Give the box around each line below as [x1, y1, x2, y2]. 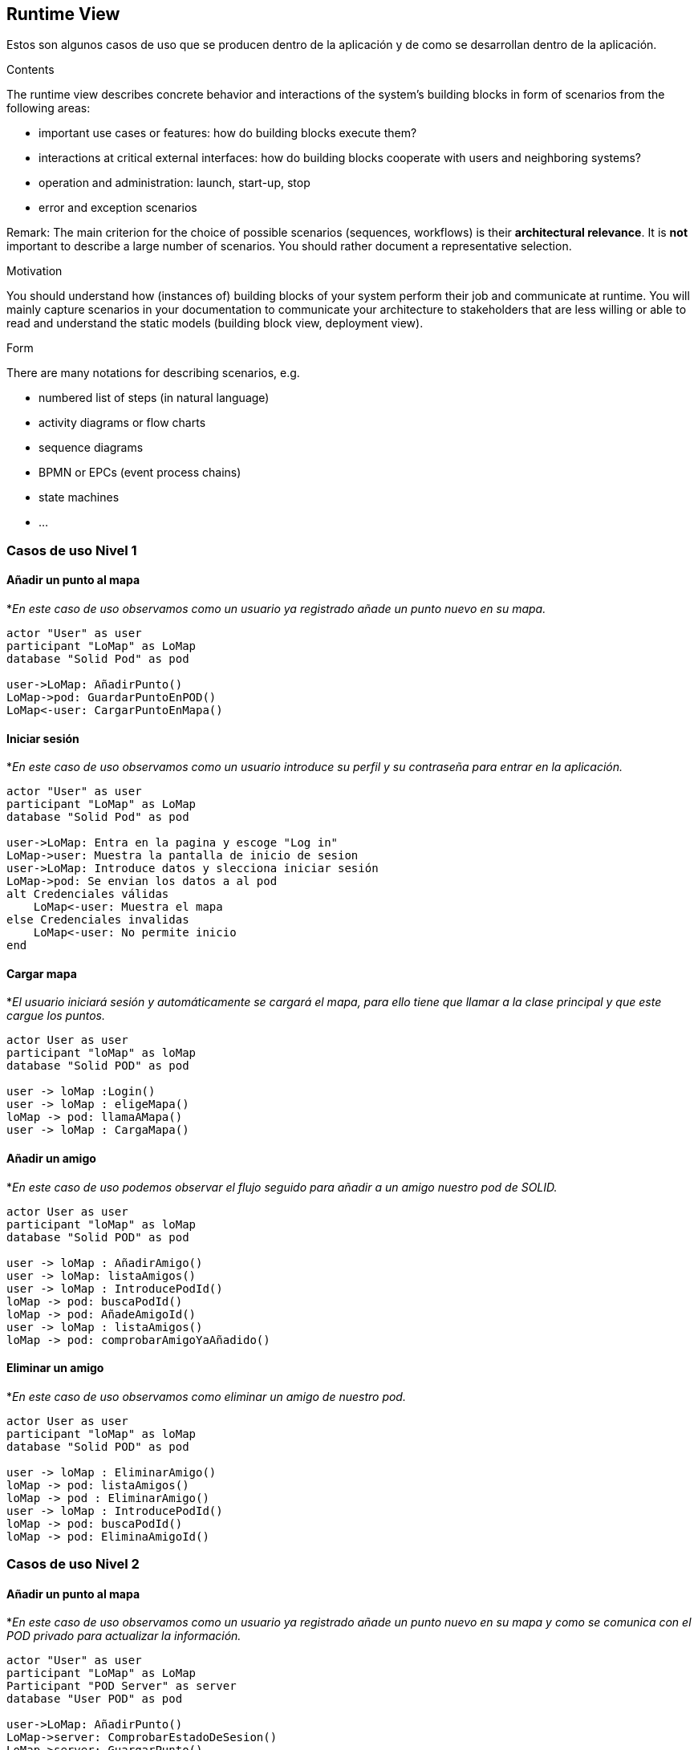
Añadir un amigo [6, 1151, 96, 1166]
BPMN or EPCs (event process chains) [39, 465, 241, 480]
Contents [6, 63, 55, 77]
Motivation [6, 264, 63, 278]
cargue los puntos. [6, 1009, 106, 1023]
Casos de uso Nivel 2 [6, 1556, 140, 1573]
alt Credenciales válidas [6, 887, 169, 901]
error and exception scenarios [39, 201, 197, 215]
